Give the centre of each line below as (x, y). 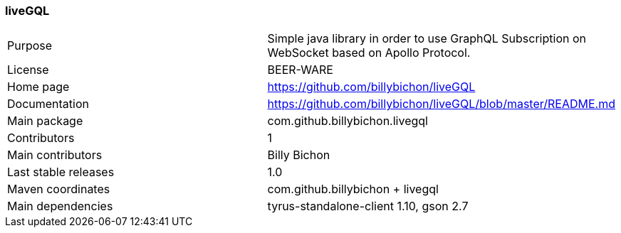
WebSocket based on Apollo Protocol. (369, 53)
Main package (45, 121)
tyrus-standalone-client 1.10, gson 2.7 (368, 206)
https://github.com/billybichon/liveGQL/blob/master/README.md (441, 104)
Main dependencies (60, 206)
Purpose (30, 46)
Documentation (48, 104)
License (28, 70)
